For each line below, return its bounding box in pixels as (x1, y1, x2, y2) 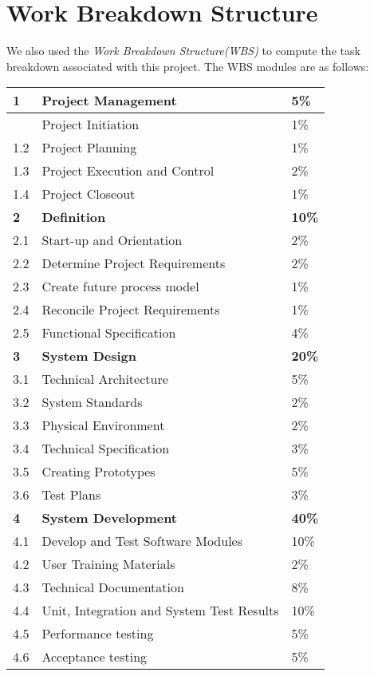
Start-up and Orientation (41, 231, 183, 250)
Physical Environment (41, 416, 165, 435)
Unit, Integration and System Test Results (41, 601, 279, 620)
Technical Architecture (41, 370, 168, 389)
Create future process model (41, 277, 199, 296)
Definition (41, 208, 106, 227)
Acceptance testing (41, 647, 148, 666)
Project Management (41, 91, 177, 110)
